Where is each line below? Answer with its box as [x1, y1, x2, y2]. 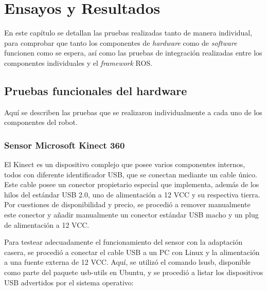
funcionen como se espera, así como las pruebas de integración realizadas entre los [4, 47, 262, 58]
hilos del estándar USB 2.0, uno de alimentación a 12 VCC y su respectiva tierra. [4, 189, 260, 199]
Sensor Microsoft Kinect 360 [4, 138, 125, 151]
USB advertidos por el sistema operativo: [4, 277, 134, 287]
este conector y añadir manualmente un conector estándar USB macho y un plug [4, 209, 259, 220]
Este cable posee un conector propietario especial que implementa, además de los [4, 179, 259, 190]
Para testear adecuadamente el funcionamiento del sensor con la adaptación [4, 237, 243, 247]
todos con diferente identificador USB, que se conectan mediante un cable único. [4, 169, 257, 179]
